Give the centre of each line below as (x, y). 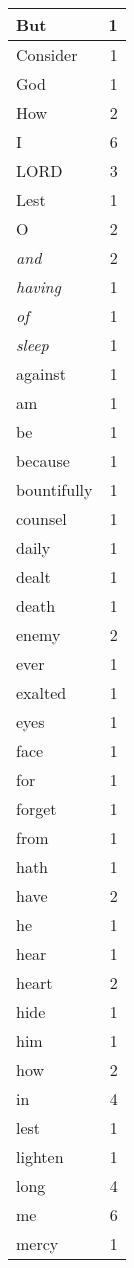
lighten (40, 1156)
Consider (47, 54)
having (38, 286)
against (41, 373)
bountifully (54, 489)
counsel (41, 518)
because (43, 460)
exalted (41, 692)
